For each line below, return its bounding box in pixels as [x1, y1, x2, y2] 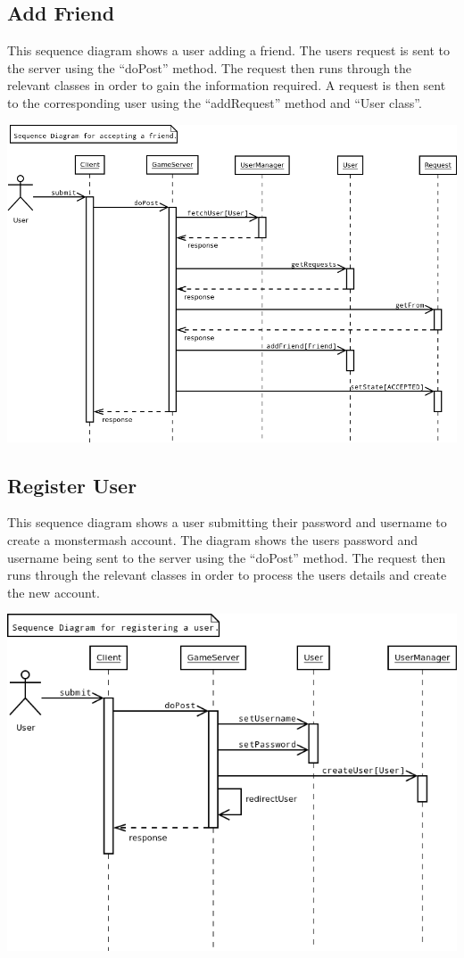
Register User [7, 471, 137, 499]
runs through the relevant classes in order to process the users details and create [7, 566, 447, 584]
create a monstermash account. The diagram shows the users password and [7, 531, 418, 549]
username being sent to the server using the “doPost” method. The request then [7, 548, 446, 566]
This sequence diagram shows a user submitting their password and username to [7, 513, 447, 532]
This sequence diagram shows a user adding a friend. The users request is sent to [7, 41, 450, 60]
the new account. [7, 582, 100, 601]
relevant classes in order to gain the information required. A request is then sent [7, 76, 446, 95]
